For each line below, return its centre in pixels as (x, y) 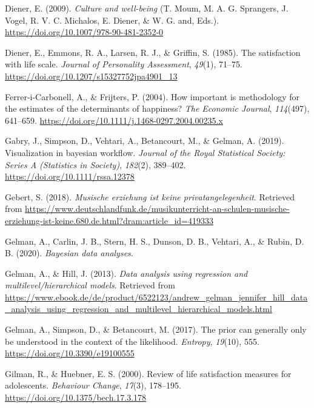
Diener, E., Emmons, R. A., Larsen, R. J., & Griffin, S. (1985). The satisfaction (153, 52)
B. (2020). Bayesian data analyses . (69, 253)
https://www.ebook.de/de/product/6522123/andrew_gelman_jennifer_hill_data (156, 297)
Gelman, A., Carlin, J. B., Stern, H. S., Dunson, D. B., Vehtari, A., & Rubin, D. (155, 241)
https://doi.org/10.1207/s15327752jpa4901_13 (91, 76)
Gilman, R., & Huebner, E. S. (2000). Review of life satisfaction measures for (148, 373)
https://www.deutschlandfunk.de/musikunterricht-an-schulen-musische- (157, 209)
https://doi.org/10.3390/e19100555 (70, 353)
